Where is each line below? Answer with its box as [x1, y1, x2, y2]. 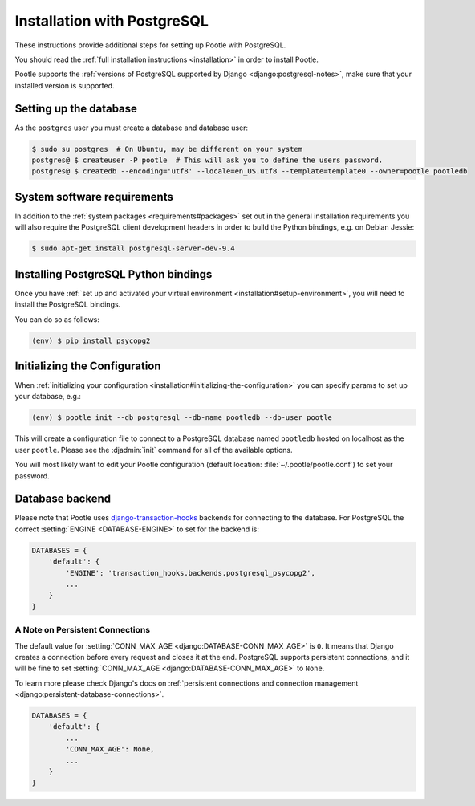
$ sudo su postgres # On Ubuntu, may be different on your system [31, 145, 303, 153]
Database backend [14, 492, 112, 506]
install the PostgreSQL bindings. [14, 299, 121, 309]
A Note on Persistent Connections [14, 625, 151, 636]
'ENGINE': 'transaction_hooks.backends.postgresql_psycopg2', [65, 568, 316, 577]
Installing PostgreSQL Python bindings [14, 267, 213, 281]
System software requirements [14, 189, 174, 204]
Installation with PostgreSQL [14, 12, 209, 30]
